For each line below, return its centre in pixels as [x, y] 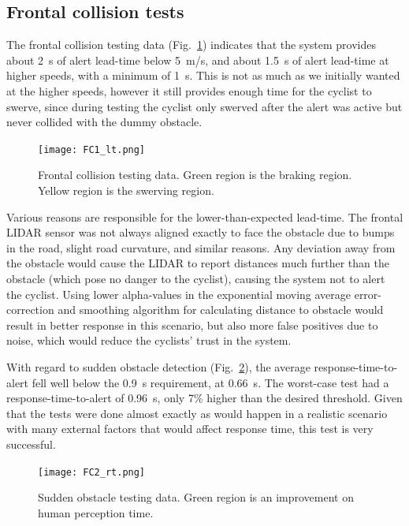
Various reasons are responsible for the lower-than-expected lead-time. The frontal [205, 216]
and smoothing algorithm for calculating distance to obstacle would [221, 310]
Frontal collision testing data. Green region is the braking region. [195, 175]
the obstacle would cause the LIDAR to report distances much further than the [198, 263]
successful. [31, 444]
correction [30, 310]
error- [368, 294]
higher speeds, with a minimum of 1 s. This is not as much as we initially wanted [203, 75]
